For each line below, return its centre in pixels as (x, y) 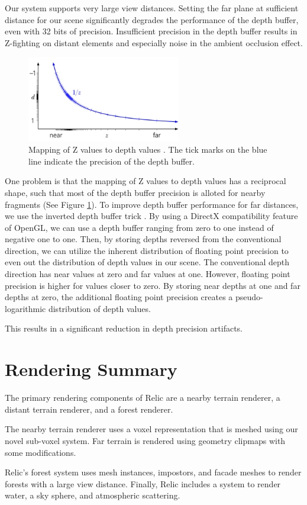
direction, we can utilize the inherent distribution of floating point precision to (147, 250)
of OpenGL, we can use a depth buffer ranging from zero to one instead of (139, 227)
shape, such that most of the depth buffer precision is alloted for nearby (135, 192)
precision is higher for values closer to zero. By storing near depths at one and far (153, 285)
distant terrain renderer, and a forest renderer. (89, 409)
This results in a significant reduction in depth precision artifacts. (124, 328)
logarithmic (25, 308)
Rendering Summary (91, 369)
